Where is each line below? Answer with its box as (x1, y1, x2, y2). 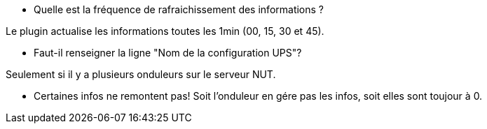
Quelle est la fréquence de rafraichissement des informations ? (34, 3, 324, 15)
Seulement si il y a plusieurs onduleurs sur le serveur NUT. (6, 68, 276, 80)
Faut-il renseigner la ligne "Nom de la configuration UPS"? (34, 47, 302, 59)
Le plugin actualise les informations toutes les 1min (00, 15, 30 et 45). (6, 25, 324, 37)
